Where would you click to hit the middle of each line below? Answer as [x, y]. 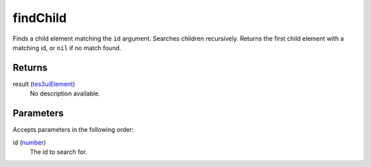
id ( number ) [29, 142]
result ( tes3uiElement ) [44, 84]
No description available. [65, 93]
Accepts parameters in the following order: [73, 130]
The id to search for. [58, 152]
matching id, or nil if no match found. [67, 47]
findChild [40, 18]
